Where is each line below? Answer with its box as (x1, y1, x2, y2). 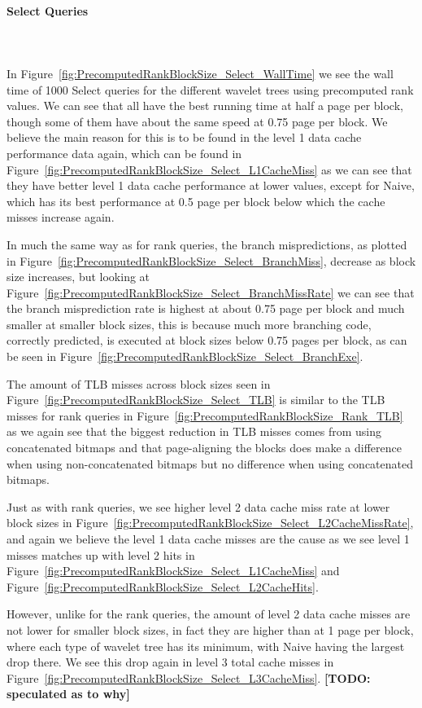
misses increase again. (7, 209, 115, 226)
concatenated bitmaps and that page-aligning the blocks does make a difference (7, 439, 402, 456)
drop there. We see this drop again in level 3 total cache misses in (7, 653, 334, 671)
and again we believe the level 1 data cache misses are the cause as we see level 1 (7, 530, 410, 547)
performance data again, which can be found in (7, 144, 242, 161)
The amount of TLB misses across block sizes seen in (7, 375, 271, 392)
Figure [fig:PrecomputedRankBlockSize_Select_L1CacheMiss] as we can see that (7, 161, 412, 178)
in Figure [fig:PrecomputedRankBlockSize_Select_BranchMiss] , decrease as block (7, 252, 416, 269)
